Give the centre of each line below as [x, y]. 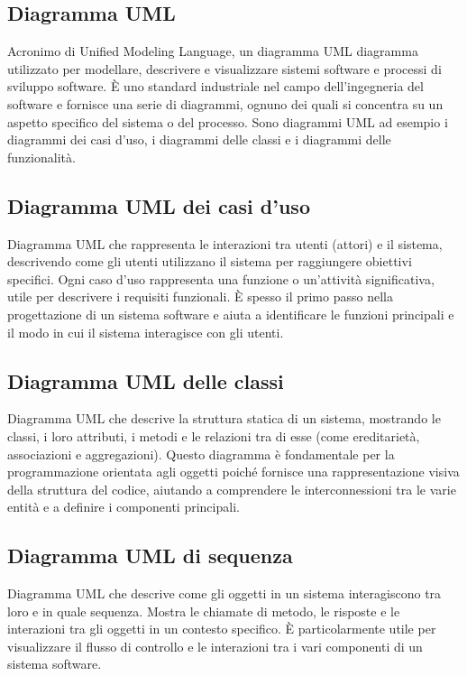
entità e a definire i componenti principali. [124, 507]
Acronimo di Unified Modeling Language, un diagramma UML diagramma [213, 51]
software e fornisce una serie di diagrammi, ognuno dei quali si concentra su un [225, 103]
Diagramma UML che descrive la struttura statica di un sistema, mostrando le [224, 418]
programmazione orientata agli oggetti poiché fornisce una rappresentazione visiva [233, 472]
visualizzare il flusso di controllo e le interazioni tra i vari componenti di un [215, 646]
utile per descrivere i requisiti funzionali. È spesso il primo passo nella [200, 296]
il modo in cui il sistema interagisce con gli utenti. [146, 332]
